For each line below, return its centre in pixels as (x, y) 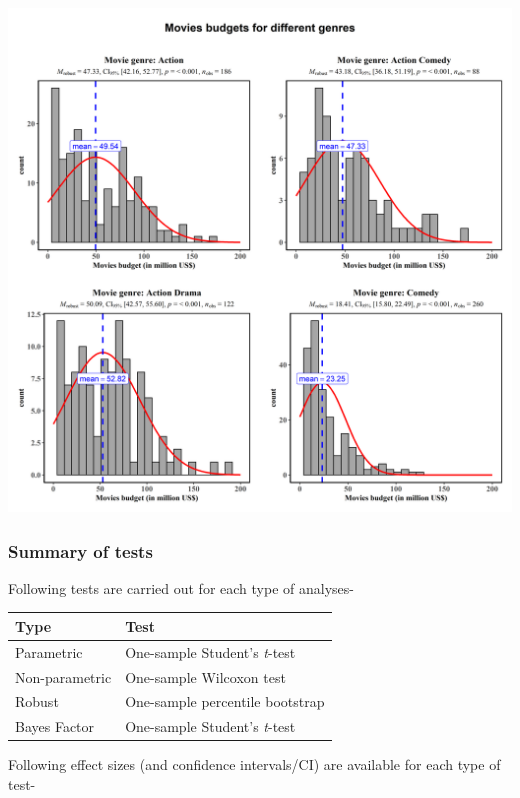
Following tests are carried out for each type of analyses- (181, 587)
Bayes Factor (55, 726)
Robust (37, 701)
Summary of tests (80, 550)
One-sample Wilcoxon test (205, 676)
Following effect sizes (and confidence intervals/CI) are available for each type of (254, 764)
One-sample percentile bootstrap (225, 701)
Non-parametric (63, 676)
